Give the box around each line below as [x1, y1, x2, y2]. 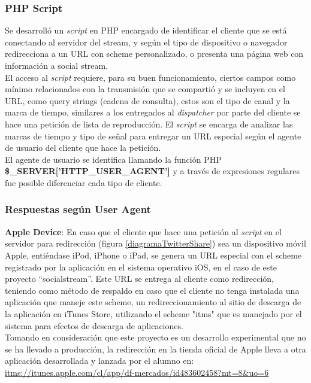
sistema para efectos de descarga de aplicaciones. [5, 319, 183, 332]
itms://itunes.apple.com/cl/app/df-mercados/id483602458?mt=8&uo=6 [5, 366, 269, 378]
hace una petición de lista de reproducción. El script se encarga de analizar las [5, 117, 293, 130]
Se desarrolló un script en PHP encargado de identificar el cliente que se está [5, 24, 287, 37]
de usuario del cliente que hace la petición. [5, 141, 161, 154]
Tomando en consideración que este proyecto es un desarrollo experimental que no [5, 331, 306, 344]
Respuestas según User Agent [5, 202, 151, 217]
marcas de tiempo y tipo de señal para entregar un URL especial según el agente [5, 129, 301, 142]
